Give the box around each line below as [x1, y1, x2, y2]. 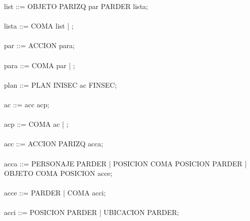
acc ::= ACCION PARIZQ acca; [4, 138, 103, 149]
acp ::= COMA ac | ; [4, 119, 69, 129]
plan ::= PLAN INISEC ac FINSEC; [4, 79, 117, 90]
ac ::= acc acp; [4, 99, 50, 109]
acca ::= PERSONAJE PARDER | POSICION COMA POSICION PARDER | [4, 158, 247, 168]
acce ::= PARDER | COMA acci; [4, 187, 106, 198]
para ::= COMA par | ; [4, 60, 75, 70]
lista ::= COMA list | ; [4, 21, 74, 31]
